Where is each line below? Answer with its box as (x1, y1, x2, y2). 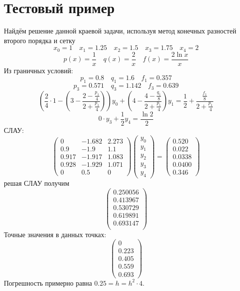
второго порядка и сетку (4, 35, 76, 45)
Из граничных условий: (4, 65, 73, 75)
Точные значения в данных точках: (4, 229, 106, 239)
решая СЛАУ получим (4, 178, 69, 188)
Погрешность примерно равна (4, 277, 92, 288)
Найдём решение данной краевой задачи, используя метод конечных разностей (4, 26, 237, 36)
